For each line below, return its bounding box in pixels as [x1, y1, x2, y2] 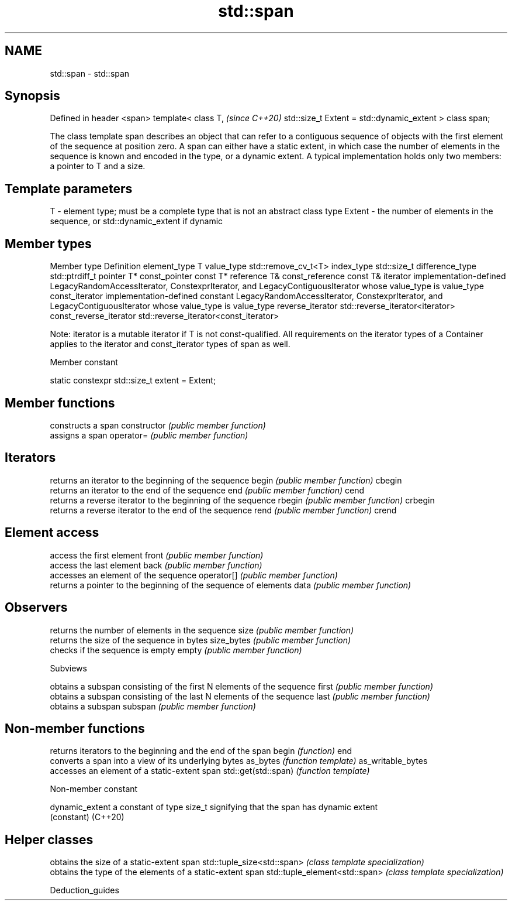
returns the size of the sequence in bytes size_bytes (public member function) [50, 635, 351, 645]
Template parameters [5, 181, 133, 196]
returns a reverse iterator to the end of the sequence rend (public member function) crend [50, 505, 397, 515]
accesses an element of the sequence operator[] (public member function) [50, 570, 338, 580]
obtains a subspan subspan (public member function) [50, 701, 256, 711]
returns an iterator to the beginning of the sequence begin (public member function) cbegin [50, 475, 402, 485]
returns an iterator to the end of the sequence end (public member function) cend [50, 485, 365, 495]
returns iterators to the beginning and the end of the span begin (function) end [50, 746, 352, 756]
